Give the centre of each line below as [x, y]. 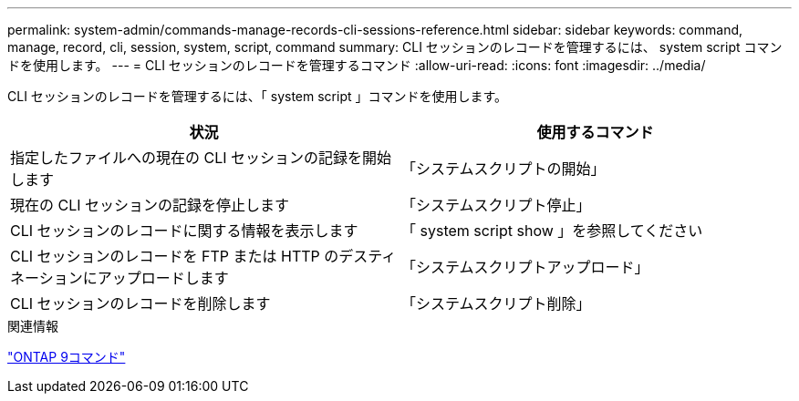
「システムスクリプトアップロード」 [525, 267]
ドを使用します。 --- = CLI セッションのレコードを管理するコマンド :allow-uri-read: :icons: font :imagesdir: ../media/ [357, 65]
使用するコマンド [595, 132]
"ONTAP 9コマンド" [67, 357]
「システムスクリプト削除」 [496, 303]
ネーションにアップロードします [119, 278]
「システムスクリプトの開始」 [503, 169]
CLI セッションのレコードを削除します [140, 303]
